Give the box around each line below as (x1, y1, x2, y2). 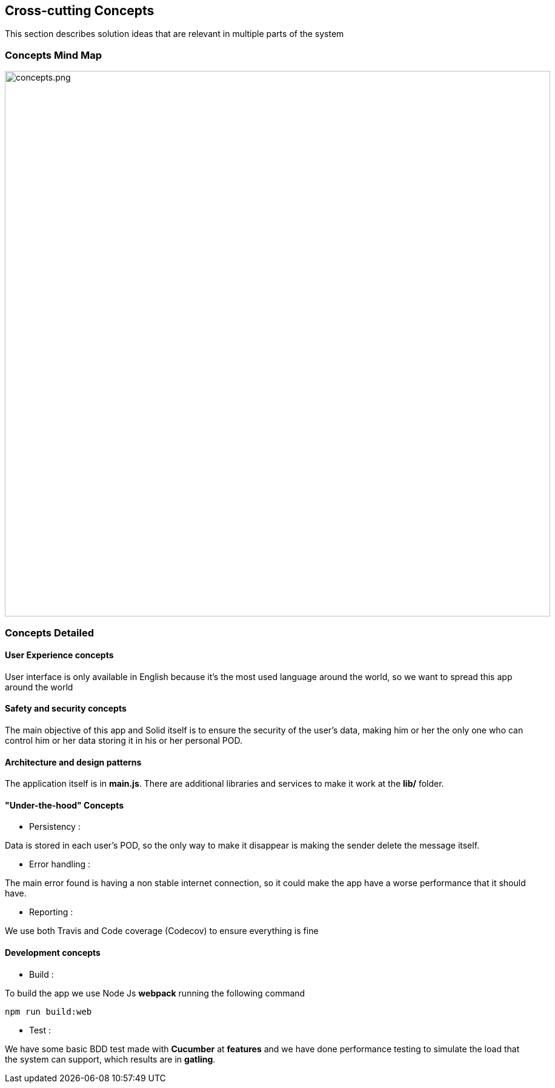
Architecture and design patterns (5, 756, 142, 767)
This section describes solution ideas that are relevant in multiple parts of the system (5, 28, 344, 39)
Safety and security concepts (5, 703, 127, 714)
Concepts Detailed (5, 626, 94, 639)
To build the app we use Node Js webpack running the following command (5, 987, 305, 998)
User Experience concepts (5, 650, 114, 661)
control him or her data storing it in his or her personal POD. (5, 735, 242, 746)
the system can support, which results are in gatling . (5, 1053, 216, 1064)
